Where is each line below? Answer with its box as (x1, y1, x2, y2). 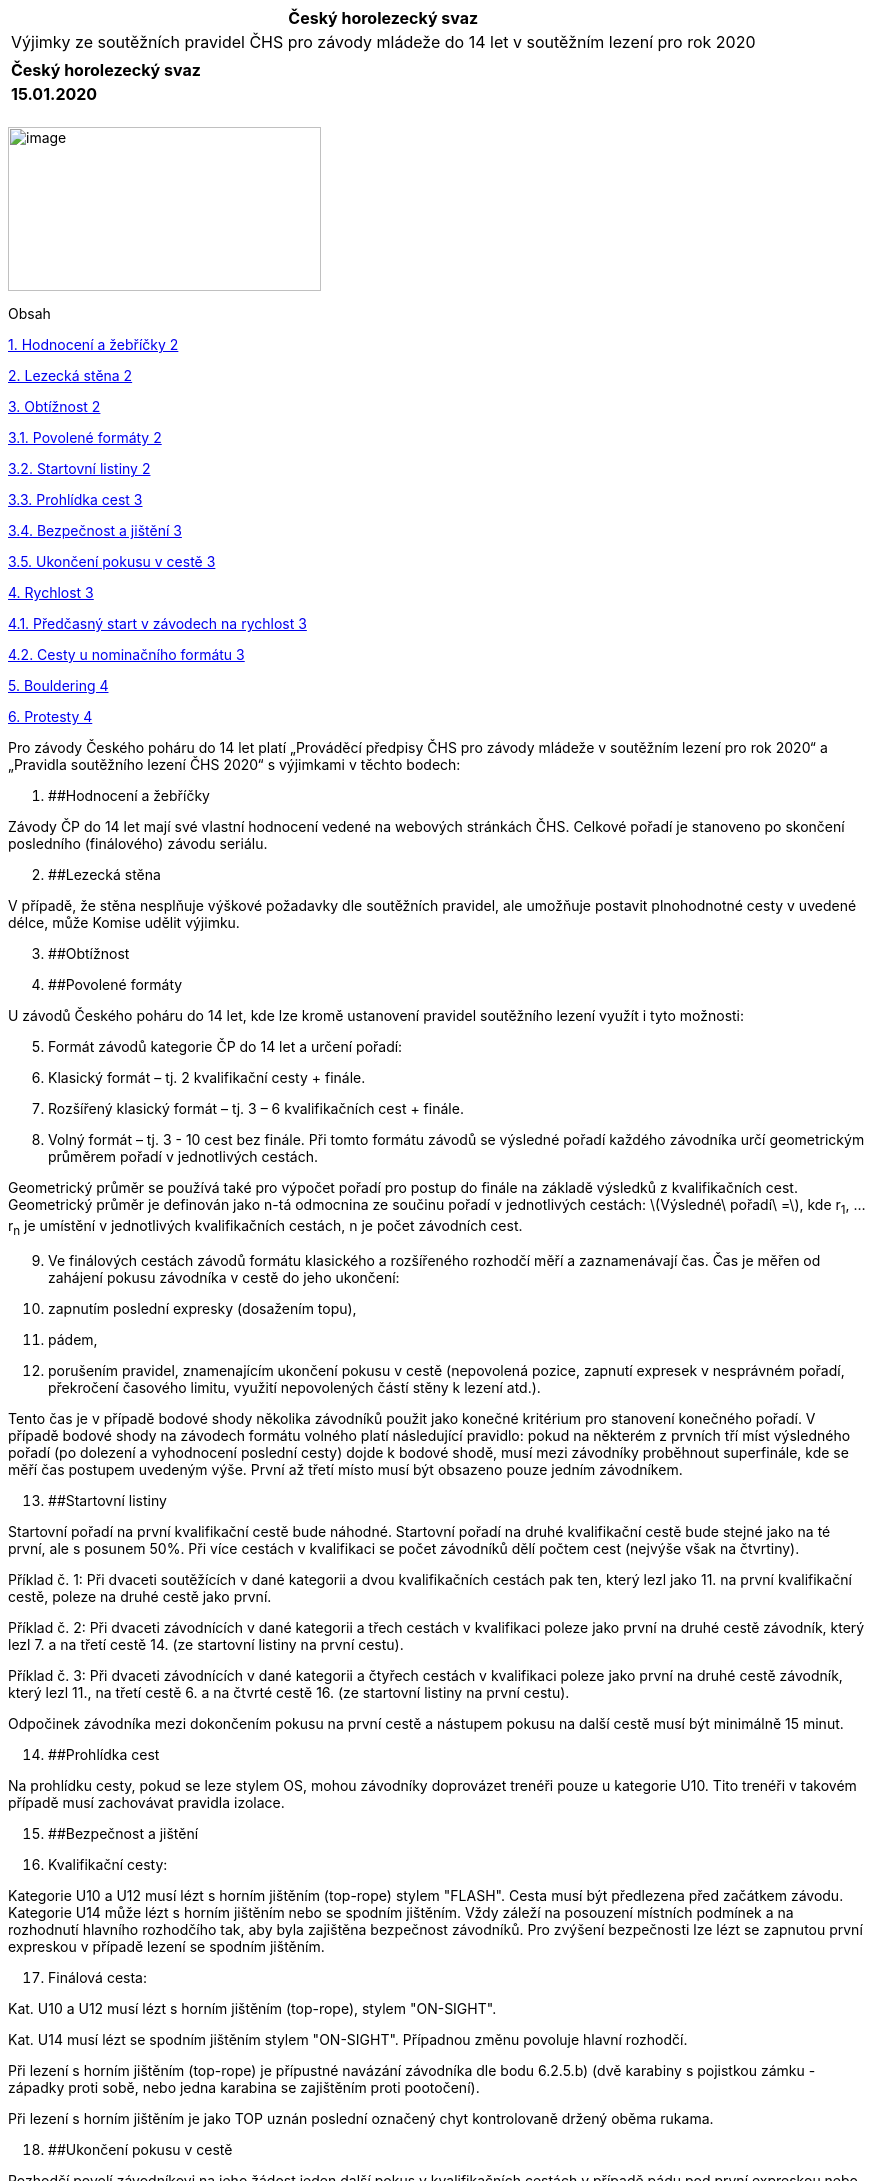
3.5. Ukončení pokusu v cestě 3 (8, 553, 216, 570)
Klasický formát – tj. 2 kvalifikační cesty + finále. (48, 1069, 366, 1086)
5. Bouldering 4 (8, 677, 109, 694)
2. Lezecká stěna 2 (8, 367, 133, 384)
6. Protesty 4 (8, 708, 93, 725)
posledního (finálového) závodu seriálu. (8, 835, 268, 852)
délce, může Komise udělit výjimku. (8, 914, 240, 931)
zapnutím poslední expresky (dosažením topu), (48, 1299, 357, 1317)
